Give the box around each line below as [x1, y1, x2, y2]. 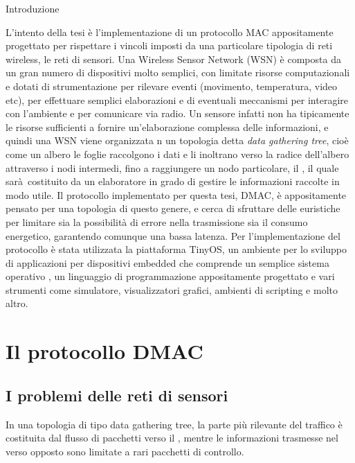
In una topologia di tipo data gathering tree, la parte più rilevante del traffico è [6, 417, 343, 431]
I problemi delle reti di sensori [6, 384, 228, 405]
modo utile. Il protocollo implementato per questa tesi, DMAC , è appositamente [6, 187, 347, 202]
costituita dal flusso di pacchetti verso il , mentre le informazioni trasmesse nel [6, 430, 338, 445]
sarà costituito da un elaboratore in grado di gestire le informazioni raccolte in [6, 174, 340, 189]
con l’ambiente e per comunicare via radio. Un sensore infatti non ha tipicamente [6, 106, 349, 121]
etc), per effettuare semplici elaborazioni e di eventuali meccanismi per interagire [6, 92, 349, 107]
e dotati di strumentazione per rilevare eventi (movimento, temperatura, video [6, 78, 338, 93]
